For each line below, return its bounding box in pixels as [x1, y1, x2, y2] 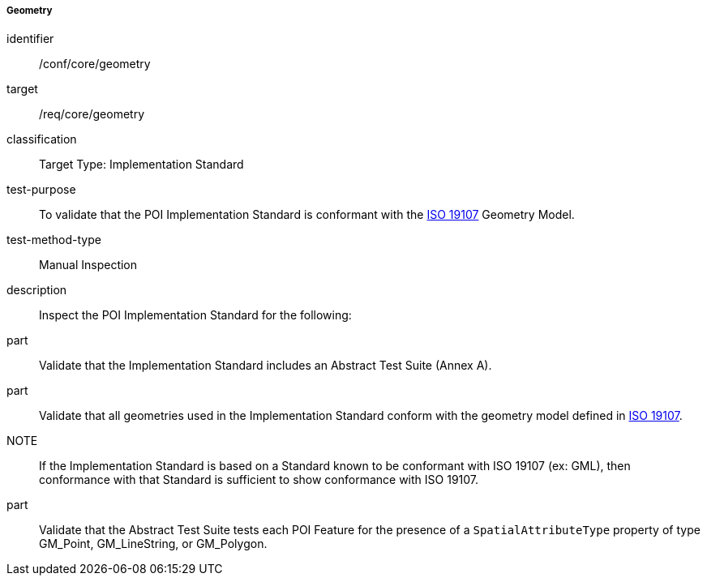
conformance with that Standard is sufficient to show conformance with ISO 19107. [39, 473, 479, 487]
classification [6, 132, 77, 147]
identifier [6, 32, 54, 46]
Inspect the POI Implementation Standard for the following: [39, 308, 352, 323]
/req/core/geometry [39, 107, 145, 122]
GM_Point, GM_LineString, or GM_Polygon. [39, 537, 268, 551]
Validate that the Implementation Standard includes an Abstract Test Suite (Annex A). [39, 358, 492, 373]
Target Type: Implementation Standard [39, 157, 244, 172]
